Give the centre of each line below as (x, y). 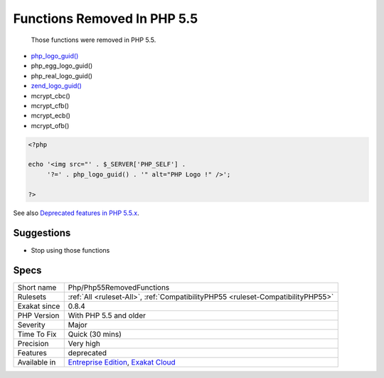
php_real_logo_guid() (62, 75)
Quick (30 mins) (95, 335)
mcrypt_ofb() (50, 125)
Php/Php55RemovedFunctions (119, 288)
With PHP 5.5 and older (107, 315)
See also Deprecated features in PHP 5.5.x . (76, 213)
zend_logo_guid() (56, 86)
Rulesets (32, 297)
